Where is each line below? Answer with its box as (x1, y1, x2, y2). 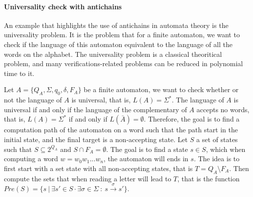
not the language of (4, 95, 62, 105)
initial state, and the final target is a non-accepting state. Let (4, 134, 188, 144)
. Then (229, 163, 249, 173)
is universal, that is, (71, 95, 131, 105)
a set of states (196, 134, 238, 144)
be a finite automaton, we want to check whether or (84, 84, 239, 95)
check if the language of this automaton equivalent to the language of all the (4, 39, 232, 49)
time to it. (4, 68, 35, 78)
